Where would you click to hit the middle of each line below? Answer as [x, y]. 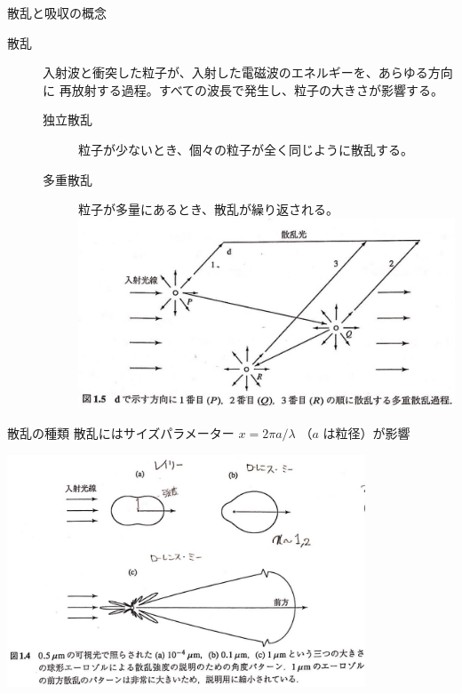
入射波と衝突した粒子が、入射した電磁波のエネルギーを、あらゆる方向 [248, 72]
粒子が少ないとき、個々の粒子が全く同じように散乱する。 [246, 149]
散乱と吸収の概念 [57, 12]
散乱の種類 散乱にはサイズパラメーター [121, 433]
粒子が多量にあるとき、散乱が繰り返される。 [209, 209]
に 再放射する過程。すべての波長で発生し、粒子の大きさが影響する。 [243, 89]
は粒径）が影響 [366, 433]
